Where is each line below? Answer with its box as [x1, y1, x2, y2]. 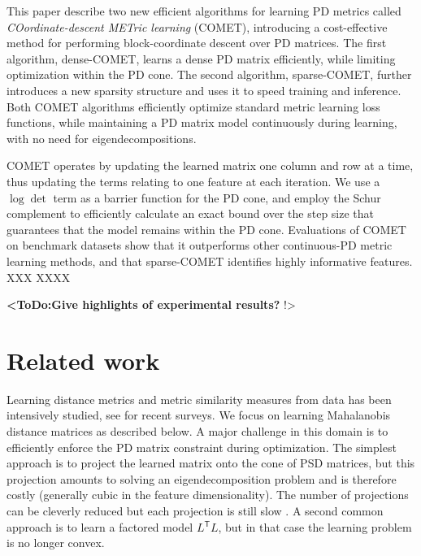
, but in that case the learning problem [218, 518, 412, 535]
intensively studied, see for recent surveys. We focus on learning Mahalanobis [7, 406, 391, 424]
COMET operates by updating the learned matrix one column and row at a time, [7, 157, 414, 174]
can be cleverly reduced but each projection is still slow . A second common [7, 502, 384, 519]
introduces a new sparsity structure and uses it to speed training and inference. [7, 81, 401, 98]
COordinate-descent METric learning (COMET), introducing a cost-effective [7, 18, 388, 35]
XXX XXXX [7, 268, 71, 285]
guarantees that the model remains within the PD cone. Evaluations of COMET [7, 220, 406, 237]
